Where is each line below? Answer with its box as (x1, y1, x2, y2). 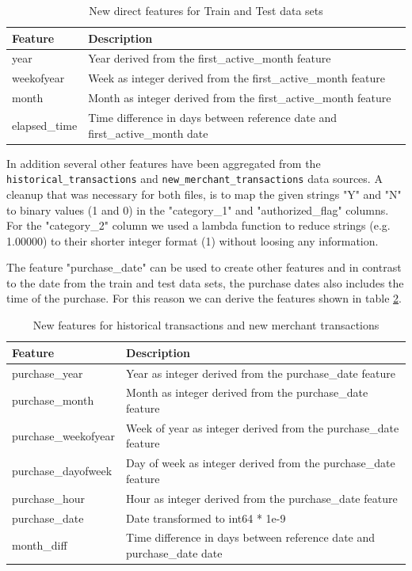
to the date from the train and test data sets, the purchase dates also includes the (6, 274, 404, 291)
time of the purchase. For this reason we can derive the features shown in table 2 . (6, 290, 402, 306)
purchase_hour (12, 489, 85, 506)
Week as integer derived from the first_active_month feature (88, 70, 385, 86)
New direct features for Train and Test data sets (89, 2, 323, 18)
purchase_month (12, 392, 94, 409)
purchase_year (12, 364, 83, 381)
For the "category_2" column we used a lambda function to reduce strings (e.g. (6, 217, 391, 234)
